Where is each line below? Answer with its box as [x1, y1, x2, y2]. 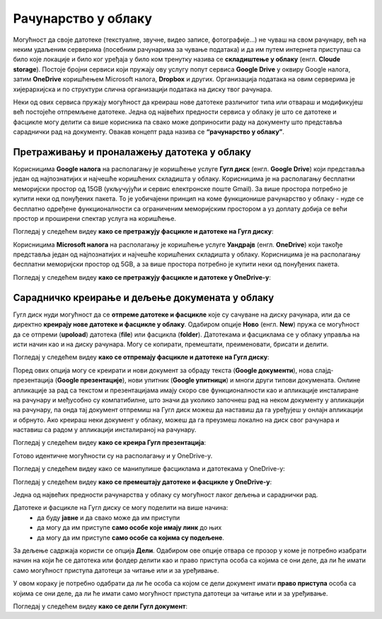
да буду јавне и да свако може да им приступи [37, 513, 180, 522]
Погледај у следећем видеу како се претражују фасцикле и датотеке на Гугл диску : [13, 227, 274, 236]
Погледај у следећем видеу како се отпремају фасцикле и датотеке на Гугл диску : [13, 353, 270, 361]
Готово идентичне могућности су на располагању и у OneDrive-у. [13, 451, 213, 460]
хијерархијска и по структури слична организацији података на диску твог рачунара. [13, 85, 272, 93]
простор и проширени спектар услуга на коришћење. [13, 214, 177, 222]
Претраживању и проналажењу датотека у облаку [13, 146, 251, 158]
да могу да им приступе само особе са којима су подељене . [37, 533, 224, 542]
